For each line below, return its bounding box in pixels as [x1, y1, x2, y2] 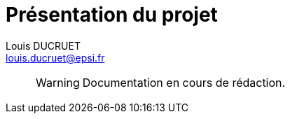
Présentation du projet [6, 3, 218, 27]
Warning [36, 75, 80, 90]
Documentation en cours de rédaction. [82, 75, 286, 90]
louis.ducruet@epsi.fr [6, 51, 105, 64]
